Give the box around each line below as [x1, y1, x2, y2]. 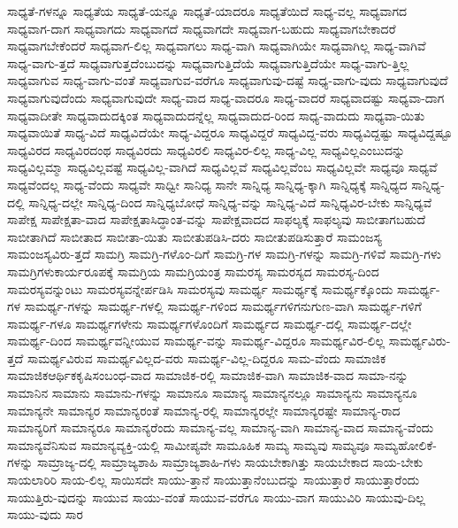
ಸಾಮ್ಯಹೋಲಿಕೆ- [373, 435, 437, 454]
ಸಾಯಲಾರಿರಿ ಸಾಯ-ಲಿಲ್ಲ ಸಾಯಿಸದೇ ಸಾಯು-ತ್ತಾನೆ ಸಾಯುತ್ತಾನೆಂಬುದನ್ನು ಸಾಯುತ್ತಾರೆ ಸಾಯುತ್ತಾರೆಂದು [7, 470, 420, 489]
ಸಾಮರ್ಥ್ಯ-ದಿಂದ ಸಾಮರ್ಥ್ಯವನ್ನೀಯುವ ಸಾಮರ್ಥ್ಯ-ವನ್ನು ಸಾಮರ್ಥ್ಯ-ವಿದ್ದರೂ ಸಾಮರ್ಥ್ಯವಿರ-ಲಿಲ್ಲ [7, 331, 385, 350]
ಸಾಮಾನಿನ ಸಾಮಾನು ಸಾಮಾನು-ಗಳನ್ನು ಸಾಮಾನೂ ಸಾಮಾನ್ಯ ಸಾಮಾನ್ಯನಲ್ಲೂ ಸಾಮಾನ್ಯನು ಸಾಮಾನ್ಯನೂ [7, 384, 417, 402]
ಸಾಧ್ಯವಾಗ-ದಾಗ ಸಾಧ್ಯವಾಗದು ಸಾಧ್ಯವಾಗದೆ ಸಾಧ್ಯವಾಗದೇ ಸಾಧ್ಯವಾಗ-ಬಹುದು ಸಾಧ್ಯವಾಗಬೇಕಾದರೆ [7, 19, 396, 37]
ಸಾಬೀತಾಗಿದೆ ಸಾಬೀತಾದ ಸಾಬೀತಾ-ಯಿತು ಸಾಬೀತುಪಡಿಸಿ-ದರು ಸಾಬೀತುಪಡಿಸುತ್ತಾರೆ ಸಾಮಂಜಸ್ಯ [7, 227, 382, 245]
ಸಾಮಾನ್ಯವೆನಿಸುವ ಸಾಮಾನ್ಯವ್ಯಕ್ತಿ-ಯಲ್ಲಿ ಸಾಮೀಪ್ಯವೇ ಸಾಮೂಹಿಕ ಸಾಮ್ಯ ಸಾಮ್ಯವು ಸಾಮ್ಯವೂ [7, 435, 370, 454]
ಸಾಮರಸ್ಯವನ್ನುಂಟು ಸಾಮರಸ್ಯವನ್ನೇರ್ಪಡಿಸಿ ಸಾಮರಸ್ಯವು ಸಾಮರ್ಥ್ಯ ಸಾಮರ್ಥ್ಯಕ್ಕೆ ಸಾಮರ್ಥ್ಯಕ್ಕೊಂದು [7, 279, 393, 298]
